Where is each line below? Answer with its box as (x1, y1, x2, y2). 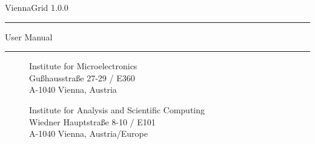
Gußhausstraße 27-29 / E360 (29, 71, 135, 84)
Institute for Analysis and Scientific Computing (29, 103, 205, 116)
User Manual (5, 30, 53, 43)
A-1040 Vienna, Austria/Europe (29, 127, 148, 140)
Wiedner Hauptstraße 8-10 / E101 (29, 115, 156, 128)
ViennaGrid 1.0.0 (5, 1, 68, 13)
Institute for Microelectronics (29, 60, 138, 72)
